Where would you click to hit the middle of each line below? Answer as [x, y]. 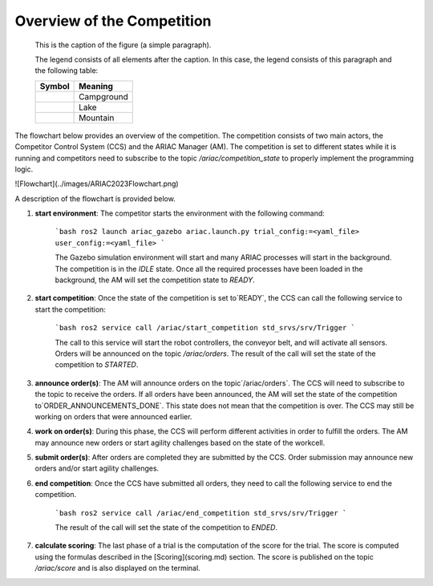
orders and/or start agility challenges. [97, 468]
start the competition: [70, 309]
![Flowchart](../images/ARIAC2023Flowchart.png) [97, 184]
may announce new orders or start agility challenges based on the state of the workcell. [180, 443]
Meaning [96, 86]
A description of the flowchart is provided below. [95, 198]
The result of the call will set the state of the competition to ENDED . [166, 527]
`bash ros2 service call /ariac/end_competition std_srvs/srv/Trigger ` [201, 513]
